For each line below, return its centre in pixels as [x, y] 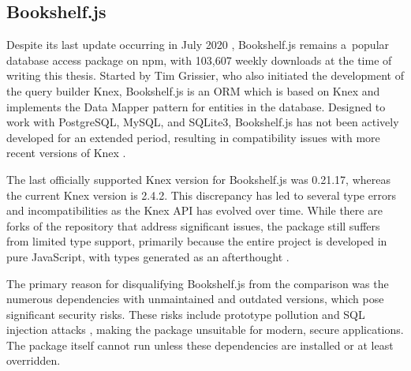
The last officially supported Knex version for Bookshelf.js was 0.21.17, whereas [198, 179]
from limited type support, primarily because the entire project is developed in [197, 241]
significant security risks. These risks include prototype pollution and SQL [186, 314]
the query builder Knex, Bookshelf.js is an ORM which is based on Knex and [193, 90]
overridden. [34, 360]
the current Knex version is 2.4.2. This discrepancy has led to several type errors [201, 195]
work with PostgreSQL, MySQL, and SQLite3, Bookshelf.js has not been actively [203, 122]
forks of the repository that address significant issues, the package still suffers [193, 225]
